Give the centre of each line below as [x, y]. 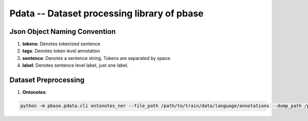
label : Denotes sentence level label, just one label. [75, 65]
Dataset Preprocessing [47, 80]
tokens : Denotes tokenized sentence [61, 44]
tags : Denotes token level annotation [61, 51]
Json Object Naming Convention [63, 32]
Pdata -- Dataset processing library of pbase [107, 13]
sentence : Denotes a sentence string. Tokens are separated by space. [97, 58]
